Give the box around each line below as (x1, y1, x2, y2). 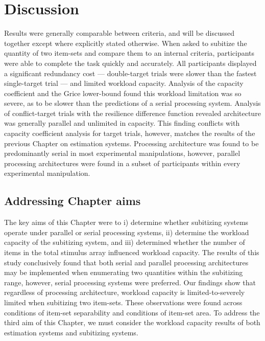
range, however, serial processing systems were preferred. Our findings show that (4, 277, 256, 287)
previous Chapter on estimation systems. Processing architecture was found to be (4, 138, 259, 148)
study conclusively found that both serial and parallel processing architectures (4, 257, 249, 267)
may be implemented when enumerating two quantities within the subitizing (4, 267, 243, 278)
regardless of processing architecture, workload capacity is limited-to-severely (4, 287, 245, 298)
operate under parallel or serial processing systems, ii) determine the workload (4, 226, 249, 237)
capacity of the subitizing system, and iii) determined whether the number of (4, 237, 245, 247)
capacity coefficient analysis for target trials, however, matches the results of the (4, 128, 255, 139)
